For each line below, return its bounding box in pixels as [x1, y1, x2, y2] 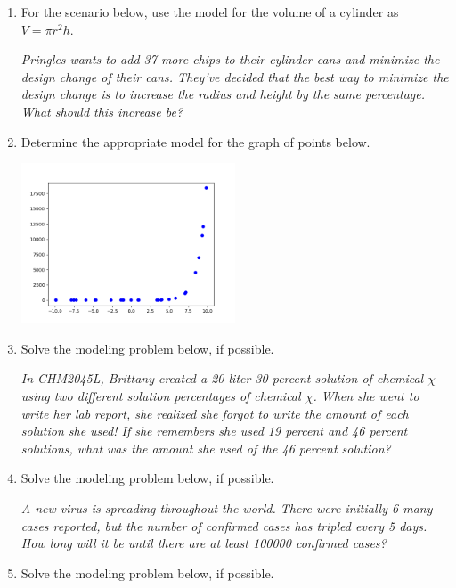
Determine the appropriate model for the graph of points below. [20, 132, 370, 151]
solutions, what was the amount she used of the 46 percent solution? [20, 438, 391, 457]
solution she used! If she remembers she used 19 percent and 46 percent [20, 421, 408, 440]
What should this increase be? [20, 102, 183, 120]
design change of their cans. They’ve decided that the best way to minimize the [20, 67, 449, 86]
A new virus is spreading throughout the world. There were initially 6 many [20, 498, 433, 517]
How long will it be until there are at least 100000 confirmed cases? [20, 534, 387, 552]
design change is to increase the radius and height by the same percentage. [20, 85, 425, 103]
